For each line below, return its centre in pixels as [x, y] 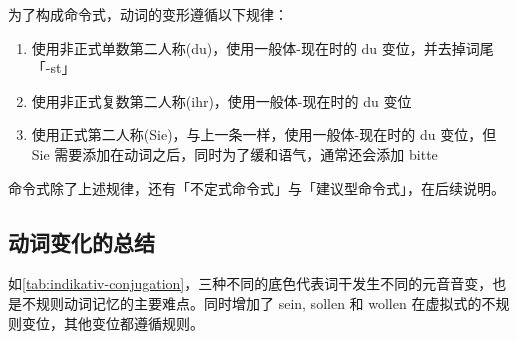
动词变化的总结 [81, 241]
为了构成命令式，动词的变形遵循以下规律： [148, 14]
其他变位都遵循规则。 [133, 322]
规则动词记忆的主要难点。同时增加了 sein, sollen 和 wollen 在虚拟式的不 [265, 302]
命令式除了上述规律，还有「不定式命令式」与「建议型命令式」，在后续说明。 [256, 187]
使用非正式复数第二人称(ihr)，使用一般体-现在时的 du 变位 [221, 100]
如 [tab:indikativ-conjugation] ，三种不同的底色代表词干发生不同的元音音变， [250, 283]
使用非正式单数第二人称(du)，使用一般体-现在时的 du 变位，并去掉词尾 [262, 47]
